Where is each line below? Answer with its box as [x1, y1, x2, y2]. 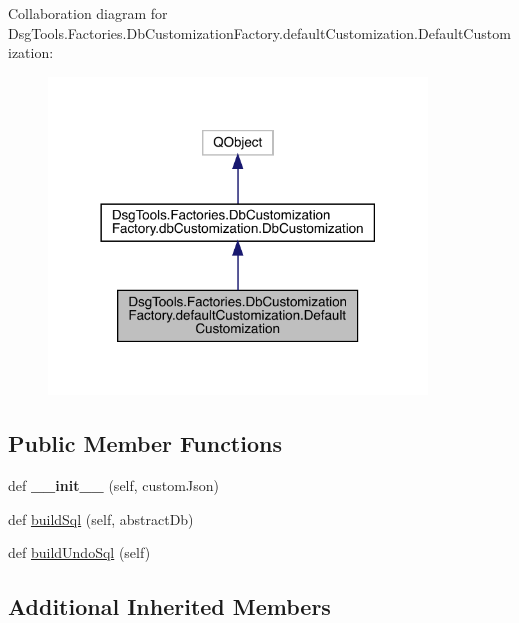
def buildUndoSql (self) [8, 542, 151, 563]
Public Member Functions [8, 428, 282, 459]
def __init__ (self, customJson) [8, 475, 219, 496]
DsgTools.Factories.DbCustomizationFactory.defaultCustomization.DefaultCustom [8, 22, 511, 43]
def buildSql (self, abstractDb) [8, 508, 194, 529]
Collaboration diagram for [8, 3, 168, 23]
